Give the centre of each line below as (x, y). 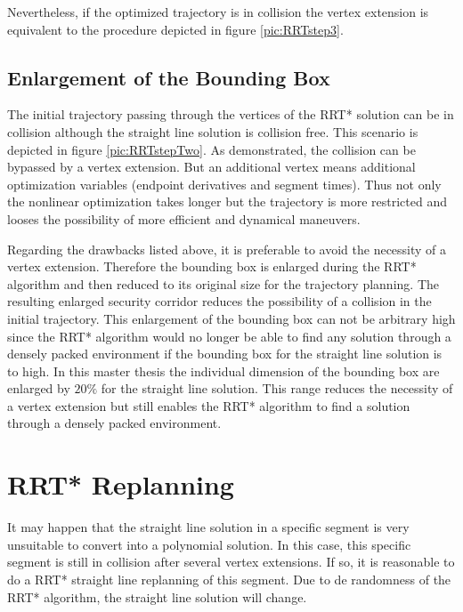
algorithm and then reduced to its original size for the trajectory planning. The (223, 283)
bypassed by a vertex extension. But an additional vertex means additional (211, 167)
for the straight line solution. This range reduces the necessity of (277, 388)
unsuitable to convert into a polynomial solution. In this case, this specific (209, 544)
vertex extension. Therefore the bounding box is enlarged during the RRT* (212, 266)
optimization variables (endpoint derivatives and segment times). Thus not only (224, 184)
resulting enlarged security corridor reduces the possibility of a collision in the (219, 301)
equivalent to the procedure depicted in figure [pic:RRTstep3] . (175, 29)
